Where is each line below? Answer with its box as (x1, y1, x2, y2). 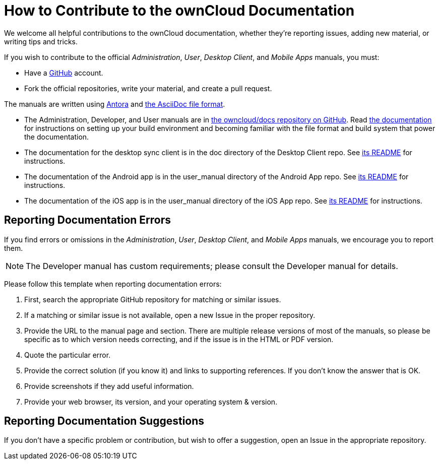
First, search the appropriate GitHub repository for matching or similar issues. (24, 295, 281, 304)
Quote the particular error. (24, 350, 111, 359)
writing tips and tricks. (4, 37, 78, 46)
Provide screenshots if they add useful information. (24, 381, 194, 390)
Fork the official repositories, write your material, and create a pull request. (24, 84, 272, 93)
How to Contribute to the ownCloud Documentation (4, 2, 355, 19)
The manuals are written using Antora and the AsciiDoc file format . (4, 99, 225, 108)
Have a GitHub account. (24, 68, 103, 77)
